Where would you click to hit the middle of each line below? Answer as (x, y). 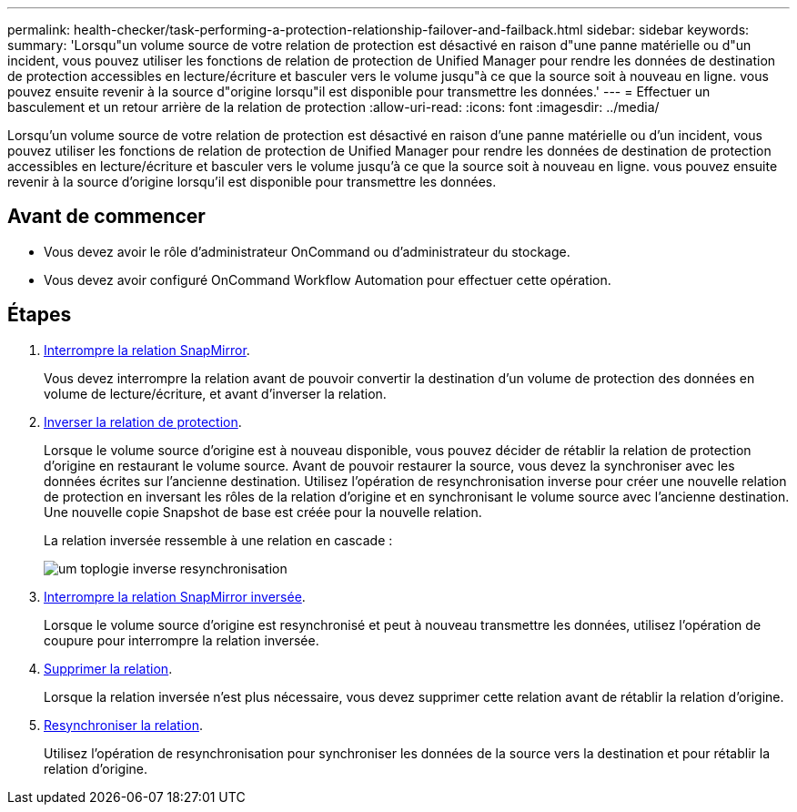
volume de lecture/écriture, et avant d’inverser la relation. (215, 393)
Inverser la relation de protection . (143, 421)
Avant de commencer (106, 217)
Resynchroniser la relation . (123, 725)
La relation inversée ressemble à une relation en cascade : (218, 540)
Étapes (40, 315)
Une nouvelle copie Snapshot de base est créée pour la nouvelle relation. (263, 512)
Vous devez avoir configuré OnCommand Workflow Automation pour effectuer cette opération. (328, 279)
